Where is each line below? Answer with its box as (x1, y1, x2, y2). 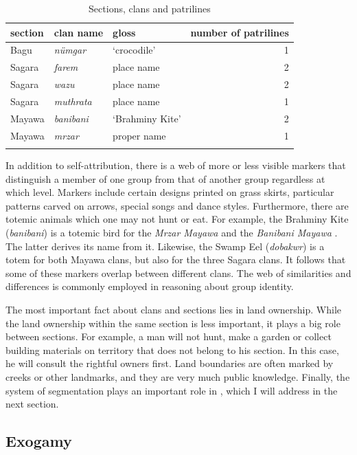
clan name (54, 25, 104, 39)
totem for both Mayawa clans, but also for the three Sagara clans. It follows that (5, 252, 346, 267)
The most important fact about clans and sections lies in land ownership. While (5, 302, 341, 316)
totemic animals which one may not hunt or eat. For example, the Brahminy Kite (5, 212, 349, 226)
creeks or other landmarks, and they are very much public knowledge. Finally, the (5, 369, 350, 384)
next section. (5, 397, 59, 411)
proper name (113, 128, 166, 142)
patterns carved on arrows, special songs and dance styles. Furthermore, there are (5, 198, 349, 212)
